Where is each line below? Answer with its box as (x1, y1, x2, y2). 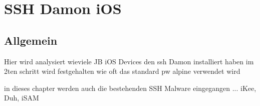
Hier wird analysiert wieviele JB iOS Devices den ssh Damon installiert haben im (4, 56, 254, 66)
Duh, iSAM (4, 92, 39, 103)
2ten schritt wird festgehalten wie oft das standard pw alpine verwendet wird (4, 66, 240, 76)
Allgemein (4, 32, 58, 48)
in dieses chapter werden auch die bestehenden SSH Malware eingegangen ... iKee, (4, 82, 256, 93)
